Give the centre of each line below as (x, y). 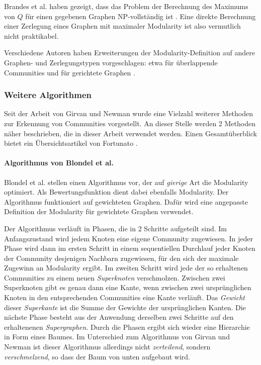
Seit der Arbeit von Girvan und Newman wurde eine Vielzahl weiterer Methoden (129, 113)
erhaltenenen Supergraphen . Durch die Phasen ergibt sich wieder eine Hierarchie (127, 327)
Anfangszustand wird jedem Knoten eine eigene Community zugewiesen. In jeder (128, 238)
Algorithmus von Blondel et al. (59, 163)
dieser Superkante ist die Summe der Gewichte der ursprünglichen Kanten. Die (125, 307)
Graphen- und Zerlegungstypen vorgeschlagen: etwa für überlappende (111, 62)
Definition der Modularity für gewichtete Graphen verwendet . (99, 211)
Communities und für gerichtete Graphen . (70, 72)
